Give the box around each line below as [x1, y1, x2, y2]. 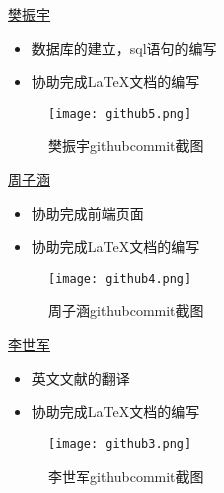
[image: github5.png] [48, 106, 192, 121]
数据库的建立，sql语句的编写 [31, 37, 217, 58]
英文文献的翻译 [31, 367, 130, 388]
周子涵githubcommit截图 [48, 300, 204, 321]
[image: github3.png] [48, 436, 192, 451]
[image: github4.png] [48, 271, 192, 286]
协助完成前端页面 [31, 202, 144, 223]
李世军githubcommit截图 [48, 465, 204, 486]
